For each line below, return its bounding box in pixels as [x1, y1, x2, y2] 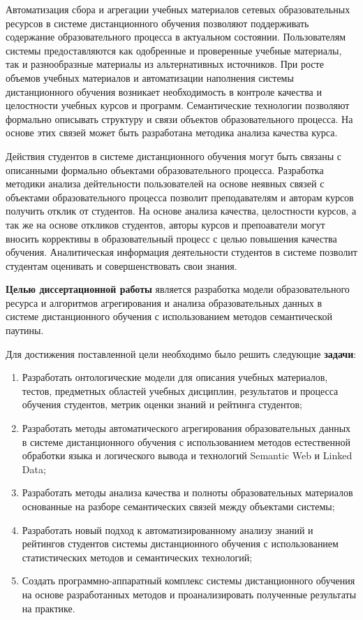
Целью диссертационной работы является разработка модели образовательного [6, 282, 350, 296]
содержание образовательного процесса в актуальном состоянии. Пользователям [6, 29, 346, 44]
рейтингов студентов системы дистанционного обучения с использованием [22, 536, 339, 551]
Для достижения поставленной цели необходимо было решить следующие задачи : [6, 346, 357, 361]
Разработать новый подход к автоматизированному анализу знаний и [22, 522, 313, 537]
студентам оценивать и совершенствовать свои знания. [6, 258, 237, 273]
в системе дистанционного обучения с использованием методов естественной [22, 434, 350, 449]
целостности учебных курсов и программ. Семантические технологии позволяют [6, 98, 350, 113]
